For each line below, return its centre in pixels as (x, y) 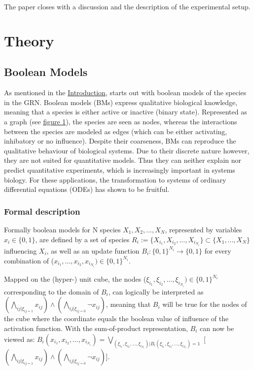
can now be (217, 328)
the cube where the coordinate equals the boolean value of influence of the (116, 318)
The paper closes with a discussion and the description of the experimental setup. (127, 6)
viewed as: (19, 339)
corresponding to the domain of (52, 291)
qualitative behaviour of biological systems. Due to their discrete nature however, (127, 150)
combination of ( (29, 260)
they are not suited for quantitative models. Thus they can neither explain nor (123, 160)
